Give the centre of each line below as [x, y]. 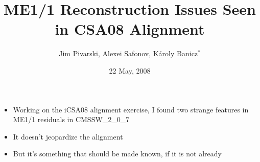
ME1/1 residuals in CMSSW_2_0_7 [71, 119]
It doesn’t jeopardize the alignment [68, 136]
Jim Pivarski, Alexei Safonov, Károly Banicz [128, 53]
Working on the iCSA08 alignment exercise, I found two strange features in [131, 109]
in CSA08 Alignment [130, 29]
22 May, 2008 [130, 70]
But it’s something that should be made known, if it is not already [117, 154]
